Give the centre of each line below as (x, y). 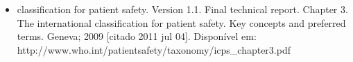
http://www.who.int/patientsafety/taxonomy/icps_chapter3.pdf (154, 49)
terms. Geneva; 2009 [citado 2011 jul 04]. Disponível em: (137, 36)
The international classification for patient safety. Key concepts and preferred (181, 22)
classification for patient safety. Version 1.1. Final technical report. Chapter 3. (182, 9)
